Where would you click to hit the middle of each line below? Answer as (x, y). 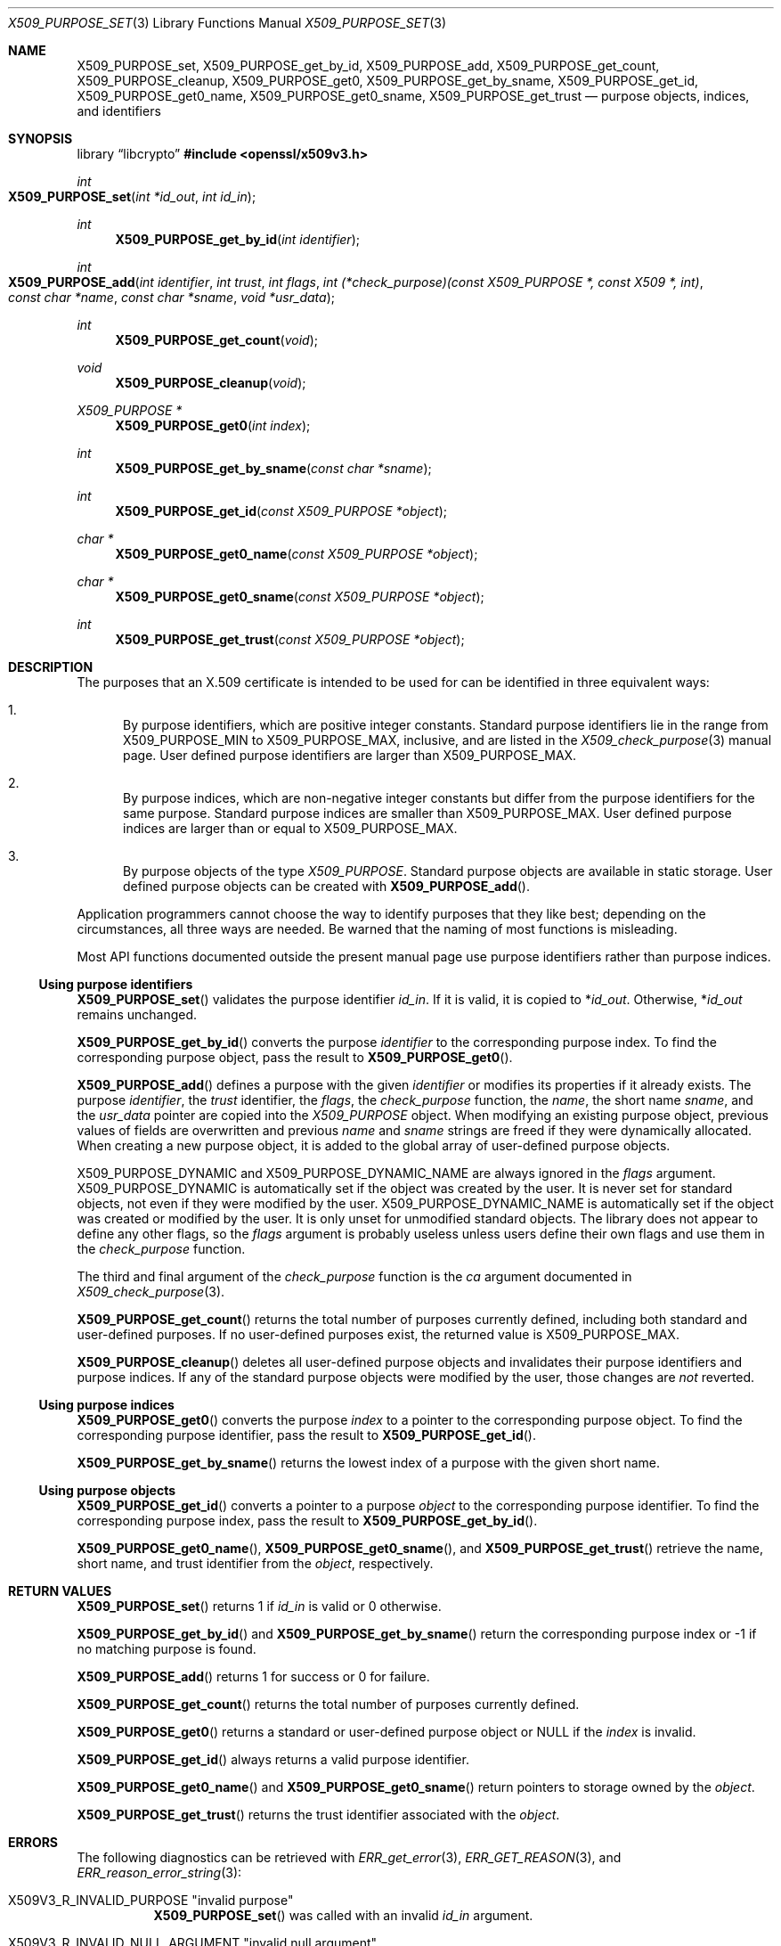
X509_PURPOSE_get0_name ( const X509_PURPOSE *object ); (297, 554)
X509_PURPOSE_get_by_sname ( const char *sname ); (273, 468)
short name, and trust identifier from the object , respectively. (255, 1563)
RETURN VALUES (60, 1591)
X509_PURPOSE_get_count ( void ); (216, 340)
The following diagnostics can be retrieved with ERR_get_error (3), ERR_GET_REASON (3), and (349, 1857)
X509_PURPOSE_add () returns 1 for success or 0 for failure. (253, 1676)
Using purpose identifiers (116, 984)
